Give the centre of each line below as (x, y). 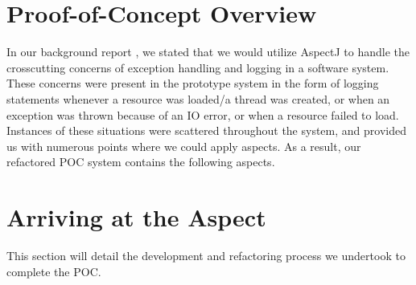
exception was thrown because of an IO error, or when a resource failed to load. (203, 114)
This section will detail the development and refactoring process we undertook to (206, 255)
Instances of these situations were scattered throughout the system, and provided (206, 130)
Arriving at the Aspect (136, 217)
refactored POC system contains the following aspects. (141, 162)
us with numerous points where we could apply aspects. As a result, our (184, 146)
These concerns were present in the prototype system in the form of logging (193, 83)
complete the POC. (54, 271)
